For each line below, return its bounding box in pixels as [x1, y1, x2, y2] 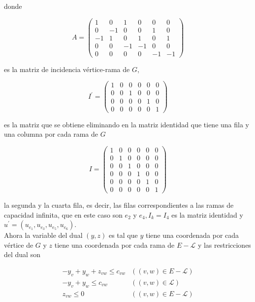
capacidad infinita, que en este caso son [4, 209, 123, 220]
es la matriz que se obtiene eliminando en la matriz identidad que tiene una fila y [4, 119, 249, 129]
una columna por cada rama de [4, 129, 98, 139]
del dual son [4, 249, 40, 260]
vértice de [4, 239, 33, 250]
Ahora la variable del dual [4, 230, 83, 240]
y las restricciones [197, 239, 251, 250]
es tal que [108, 230, 138, 240]
